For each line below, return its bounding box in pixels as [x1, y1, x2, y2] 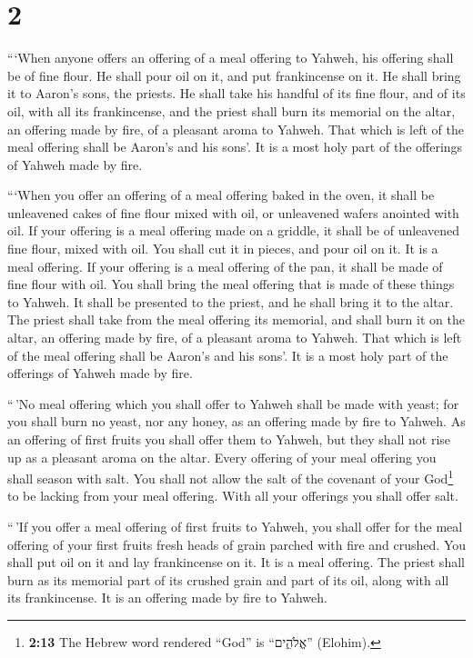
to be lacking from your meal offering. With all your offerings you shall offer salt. [7, 486, 458, 505]
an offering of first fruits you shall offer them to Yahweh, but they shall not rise [7, 430, 451, 448]
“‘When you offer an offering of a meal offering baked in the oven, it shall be [7, 185, 435, 204]
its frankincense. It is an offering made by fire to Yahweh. [7, 588, 327, 607]
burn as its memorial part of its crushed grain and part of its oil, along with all [7, 570, 449, 589]
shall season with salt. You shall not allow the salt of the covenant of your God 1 [7, 466, 454, 487]
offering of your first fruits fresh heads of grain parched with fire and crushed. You [7, 534, 467, 553]
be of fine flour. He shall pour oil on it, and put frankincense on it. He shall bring [7, 65, 461, 85]
